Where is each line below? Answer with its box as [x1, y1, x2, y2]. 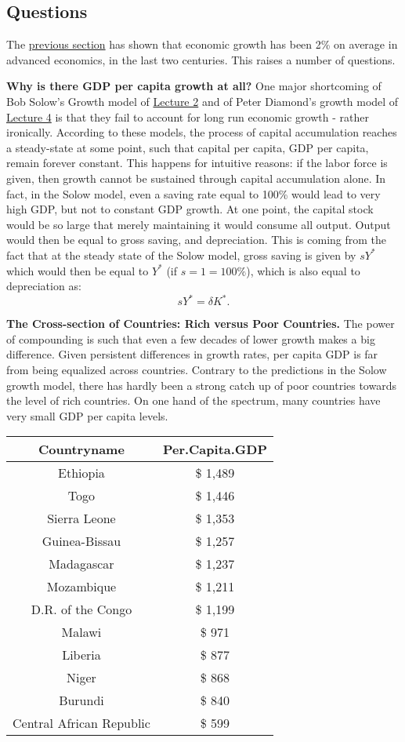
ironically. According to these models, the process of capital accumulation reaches [6, 124, 397, 140]
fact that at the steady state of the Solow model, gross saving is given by [6, 246, 356, 263]
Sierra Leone [47, 509, 116, 528]
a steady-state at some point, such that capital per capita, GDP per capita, [6, 139, 369, 155]
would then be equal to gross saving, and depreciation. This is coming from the [6, 231, 387, 248]
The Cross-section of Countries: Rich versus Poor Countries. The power [6, 315, 395, 332]
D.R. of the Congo [31, 600, 132, 619]
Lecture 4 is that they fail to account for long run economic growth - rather [6, 108, 369, 125]
